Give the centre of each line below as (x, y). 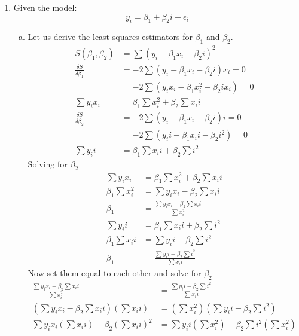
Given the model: (45, 7)
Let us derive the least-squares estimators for (110, 37)
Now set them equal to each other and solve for (115, 273)
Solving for (48, 164)
